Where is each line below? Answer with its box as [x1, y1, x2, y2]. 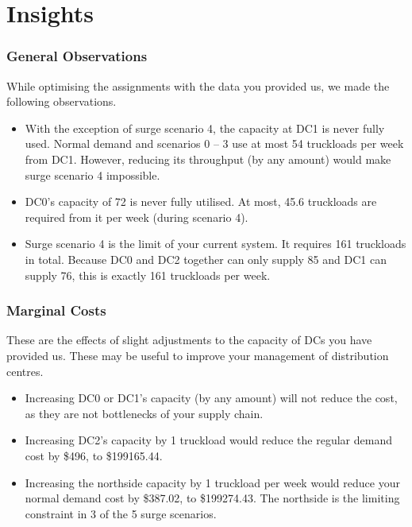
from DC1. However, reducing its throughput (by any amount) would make [25, 150, 391, 167]
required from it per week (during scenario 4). [25, 208, 248, 225]
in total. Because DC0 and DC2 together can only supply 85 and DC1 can [25, 250, 387, 267]
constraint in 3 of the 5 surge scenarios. [25, 505, 217, 521]
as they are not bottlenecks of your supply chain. [25, 405, 264, 421]
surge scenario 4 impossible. [25, 166, 160, 183]
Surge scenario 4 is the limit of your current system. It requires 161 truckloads [25, 235, 406, 252]
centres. [6, 362, 44, 379]
